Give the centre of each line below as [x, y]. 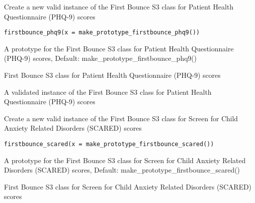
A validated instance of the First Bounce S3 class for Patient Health [108, 92]
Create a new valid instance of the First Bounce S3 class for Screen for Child [121, 118]
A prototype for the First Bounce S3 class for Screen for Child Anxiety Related [125, 160]
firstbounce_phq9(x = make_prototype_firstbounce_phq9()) [102, 33]
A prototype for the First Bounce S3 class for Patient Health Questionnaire [119, 48]
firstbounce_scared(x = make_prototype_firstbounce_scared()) [109, 144]
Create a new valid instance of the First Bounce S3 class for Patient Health [119, 6]
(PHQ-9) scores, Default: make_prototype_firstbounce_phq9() [100, 58]
